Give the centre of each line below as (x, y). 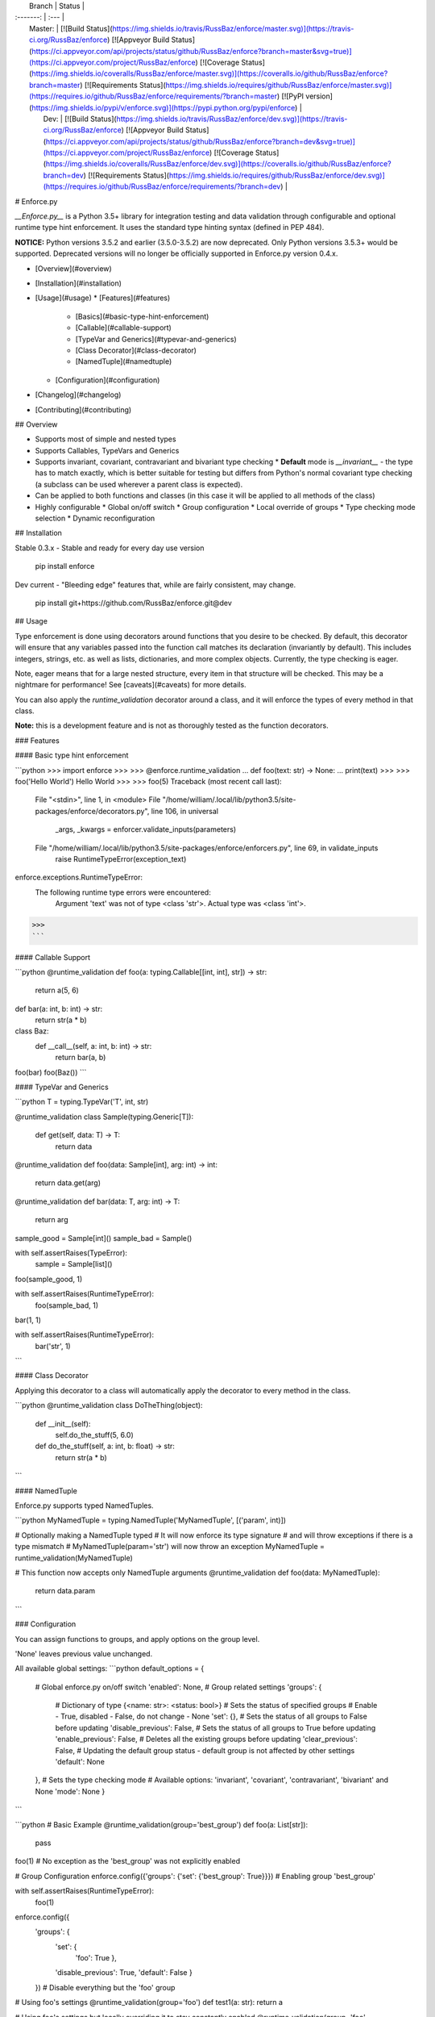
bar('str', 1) (53, 1346)
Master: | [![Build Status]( (71, 28)
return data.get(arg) (68, 1183)
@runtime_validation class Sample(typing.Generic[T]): (104, 1117)
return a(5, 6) (57, 990)
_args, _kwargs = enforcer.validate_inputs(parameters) (146, 829)
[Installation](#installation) (79, 283)
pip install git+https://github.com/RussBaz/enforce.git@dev (134, 603)
